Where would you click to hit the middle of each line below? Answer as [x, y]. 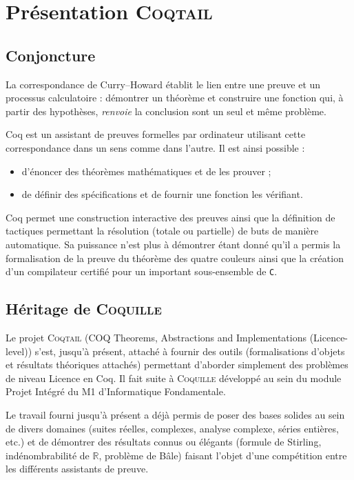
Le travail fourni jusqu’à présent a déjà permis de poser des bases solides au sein [175, 414]
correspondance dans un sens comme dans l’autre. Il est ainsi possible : [155, 147]
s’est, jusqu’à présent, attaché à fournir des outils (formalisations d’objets [190, 351]
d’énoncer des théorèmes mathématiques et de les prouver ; [146, 171]
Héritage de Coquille [84, 309]
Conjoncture [51, 55]
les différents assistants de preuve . [77, 469]
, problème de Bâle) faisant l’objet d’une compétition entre [223, 455]
